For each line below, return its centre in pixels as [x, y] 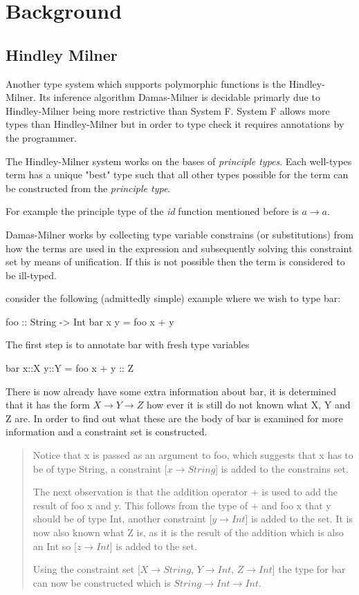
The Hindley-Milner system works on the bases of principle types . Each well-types [179, 161]
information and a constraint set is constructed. [107, 432]
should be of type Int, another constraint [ [122, 519]
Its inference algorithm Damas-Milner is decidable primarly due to [179, 97]
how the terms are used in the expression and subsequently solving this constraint [179, 248]
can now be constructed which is [102, 582]
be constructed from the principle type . [88, 188]
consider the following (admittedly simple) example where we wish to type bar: [173, 298]
